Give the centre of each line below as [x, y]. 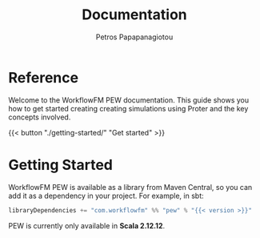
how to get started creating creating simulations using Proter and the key [128, 108]
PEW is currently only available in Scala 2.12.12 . [87, 225]
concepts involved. [40, 117]
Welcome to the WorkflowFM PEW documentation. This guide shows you [129, 100]
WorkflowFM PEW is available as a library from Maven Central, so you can [130, 187]
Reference [43, 77]
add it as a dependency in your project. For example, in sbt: [106, 196]
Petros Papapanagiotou [134, 37]
